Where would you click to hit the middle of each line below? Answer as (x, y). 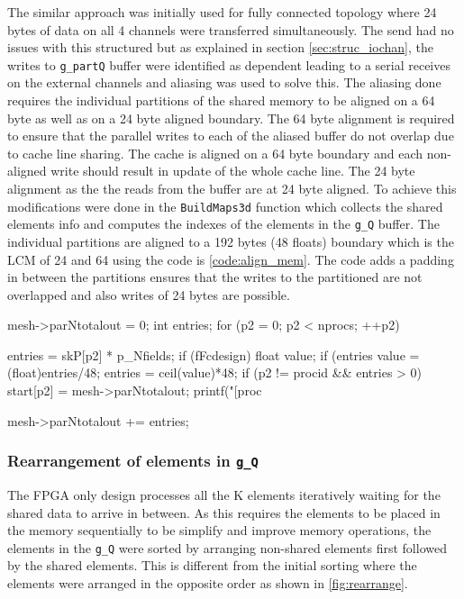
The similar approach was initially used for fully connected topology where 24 (222, 12)
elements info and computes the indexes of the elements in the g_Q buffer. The (223, 224)
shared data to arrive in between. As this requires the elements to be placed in (224, 512)
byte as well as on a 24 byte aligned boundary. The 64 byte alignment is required (231, 118)
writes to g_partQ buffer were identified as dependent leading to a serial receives (229, 64)
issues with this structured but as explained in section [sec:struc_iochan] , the (220, 47)
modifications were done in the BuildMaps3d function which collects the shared (225, 206)
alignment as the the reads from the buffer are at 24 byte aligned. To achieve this (232, 188)
